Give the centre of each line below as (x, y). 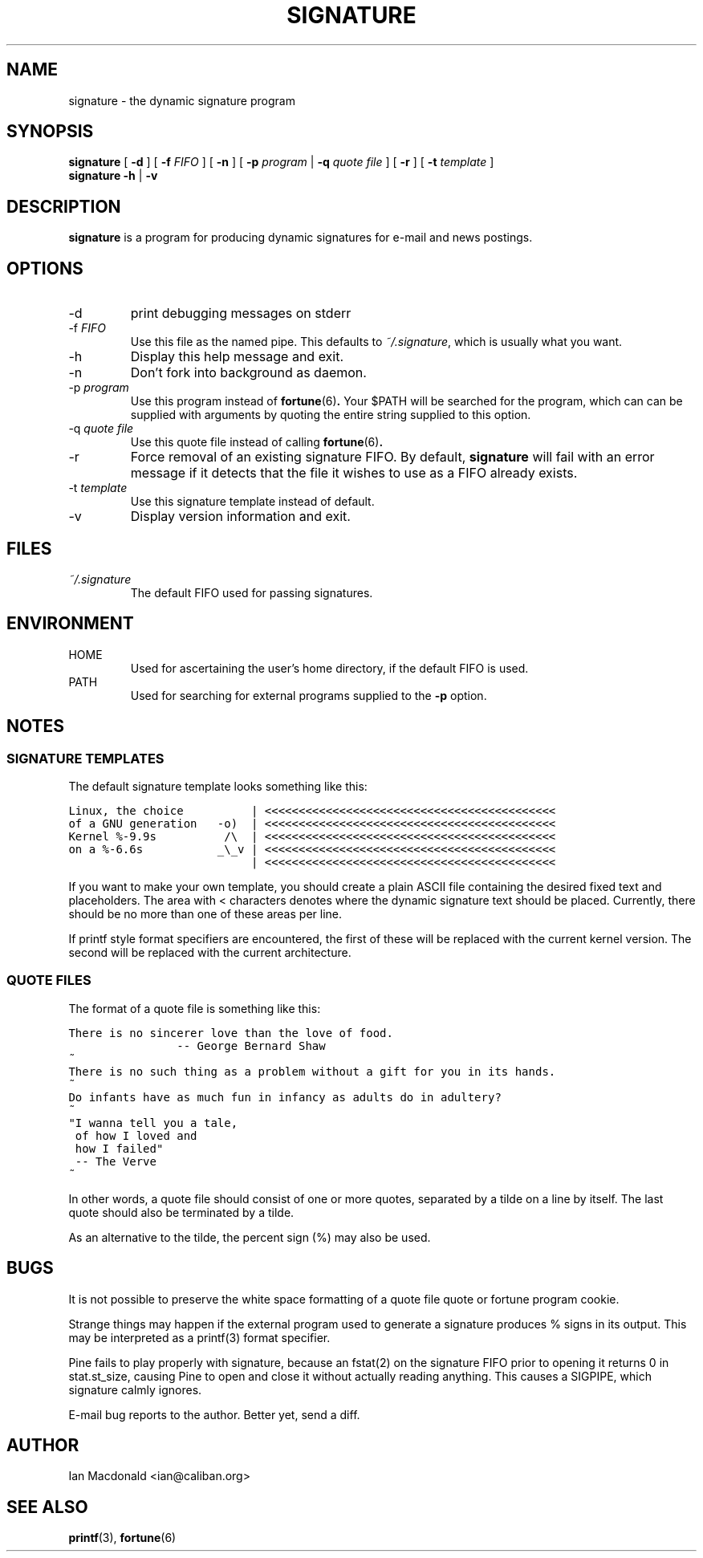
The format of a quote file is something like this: (195, 1008)
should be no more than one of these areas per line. (205, 914)
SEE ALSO (47, 1507)
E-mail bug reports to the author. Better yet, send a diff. (214, 1414)
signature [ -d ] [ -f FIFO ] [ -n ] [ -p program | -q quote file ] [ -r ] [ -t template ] (281, 162)
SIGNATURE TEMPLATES (85, 758)
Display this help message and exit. (237, 357)
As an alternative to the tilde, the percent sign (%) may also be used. (250, 1237)
